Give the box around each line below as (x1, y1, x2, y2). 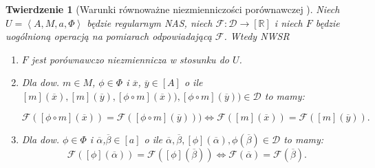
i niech (274, 15, 303, 30)
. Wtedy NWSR (224, 29, 290, 43)
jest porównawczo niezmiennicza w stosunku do (31, 52, 229, 66)
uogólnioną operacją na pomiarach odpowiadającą (6, 29, 212, 43)
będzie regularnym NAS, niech (87, 15, 213, 30)
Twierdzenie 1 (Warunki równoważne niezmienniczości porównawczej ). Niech (6, 2, 340, 16)
